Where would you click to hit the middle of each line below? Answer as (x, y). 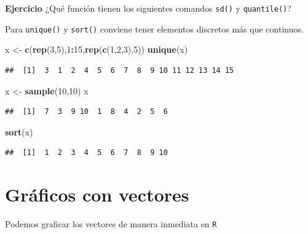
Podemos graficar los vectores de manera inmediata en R (111, 224)
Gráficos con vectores (97, 194)
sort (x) (19, 131)
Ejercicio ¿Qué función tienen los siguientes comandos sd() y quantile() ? (148, 8)
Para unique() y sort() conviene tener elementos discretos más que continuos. (154, 28)
